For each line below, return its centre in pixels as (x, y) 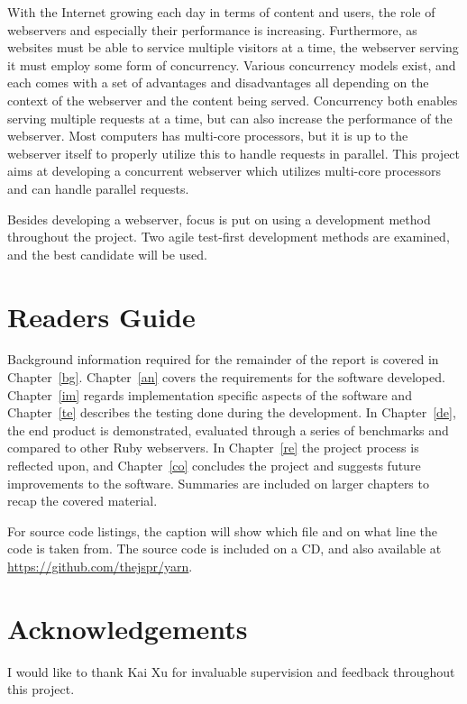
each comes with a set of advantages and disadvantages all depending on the (218, 82)
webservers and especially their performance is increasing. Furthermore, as (212, 29)
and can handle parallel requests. (98, 188)
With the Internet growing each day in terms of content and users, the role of (221, 12)
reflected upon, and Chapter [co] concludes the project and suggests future (214, 465)
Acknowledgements (128, 628)
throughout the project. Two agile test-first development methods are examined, (229, 237)
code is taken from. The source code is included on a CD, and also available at (224, 549)
